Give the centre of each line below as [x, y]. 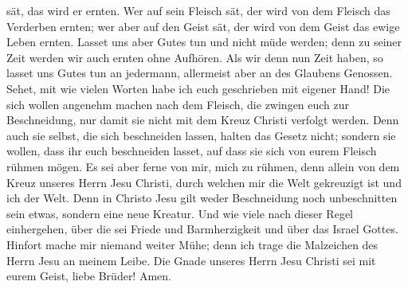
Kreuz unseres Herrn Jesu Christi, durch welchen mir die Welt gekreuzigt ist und [204, 182]
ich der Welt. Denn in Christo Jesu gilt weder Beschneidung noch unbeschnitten [202, 198]
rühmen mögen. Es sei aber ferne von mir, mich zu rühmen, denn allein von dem [203, 166]
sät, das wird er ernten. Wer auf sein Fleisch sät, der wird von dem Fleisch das [198, 10]
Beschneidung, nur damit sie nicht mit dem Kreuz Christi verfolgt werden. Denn [203, 120]
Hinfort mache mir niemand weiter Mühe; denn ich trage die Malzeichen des [192, 244]
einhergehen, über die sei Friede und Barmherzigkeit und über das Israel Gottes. [202, 229]
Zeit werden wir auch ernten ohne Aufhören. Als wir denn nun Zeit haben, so [195, 57]
